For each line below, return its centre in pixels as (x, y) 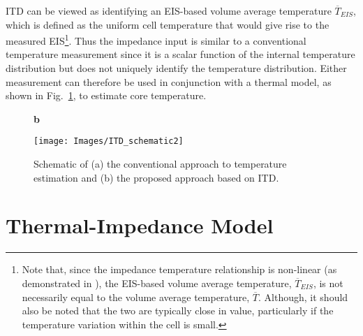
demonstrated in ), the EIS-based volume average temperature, (157, 283)
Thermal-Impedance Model (140, 225)
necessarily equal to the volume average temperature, (136, 297)
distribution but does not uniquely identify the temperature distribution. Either (176, 68)
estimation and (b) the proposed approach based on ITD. (156, 177)
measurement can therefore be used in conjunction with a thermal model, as (169, 81)
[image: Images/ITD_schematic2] (109, 141)
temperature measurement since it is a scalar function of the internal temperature (180, 54)
